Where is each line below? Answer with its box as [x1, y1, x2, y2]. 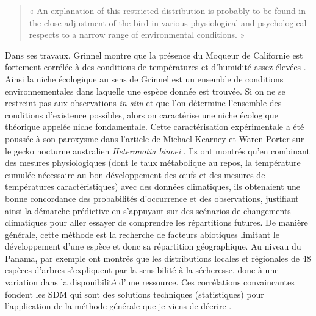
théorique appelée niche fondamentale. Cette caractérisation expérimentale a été [5, 120, 304, 133]
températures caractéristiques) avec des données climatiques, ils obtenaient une [5, 180, 301, 193]
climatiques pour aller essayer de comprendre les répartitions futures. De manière [5, 216, 308, 229]
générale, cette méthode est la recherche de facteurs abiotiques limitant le [5, 228, 279, 240]
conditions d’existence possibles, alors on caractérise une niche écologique [5, 108, 278, 121]
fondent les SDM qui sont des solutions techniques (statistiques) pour [5, 287, 264, 300]
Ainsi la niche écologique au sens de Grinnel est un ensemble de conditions [5, 72, 284, 85]
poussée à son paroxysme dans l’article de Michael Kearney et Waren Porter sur [5, 132, 304, 145]
